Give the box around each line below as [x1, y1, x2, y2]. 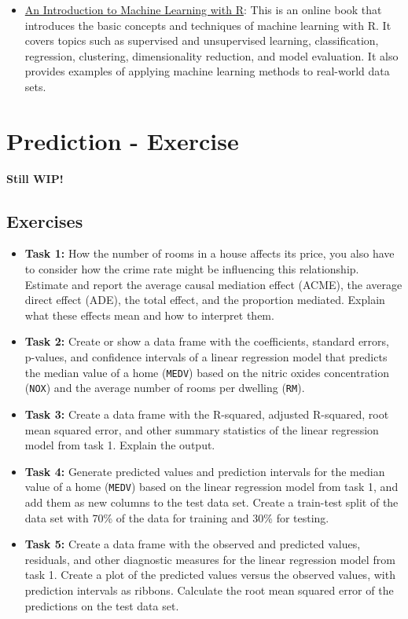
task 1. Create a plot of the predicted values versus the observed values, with [24, 566, 395, 583]
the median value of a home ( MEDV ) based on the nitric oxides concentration [24, 364, 390, 380]
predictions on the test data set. [24, 597, 179, 614]
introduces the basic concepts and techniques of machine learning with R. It [24, 16, 391, 33]
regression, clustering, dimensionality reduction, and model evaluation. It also [24, 47, 399, 64]
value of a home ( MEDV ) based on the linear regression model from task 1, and [24, 478, 399, 495]
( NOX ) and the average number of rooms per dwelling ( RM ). [24, 379, 305, 396]
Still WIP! [6, 170, 64, 186]
